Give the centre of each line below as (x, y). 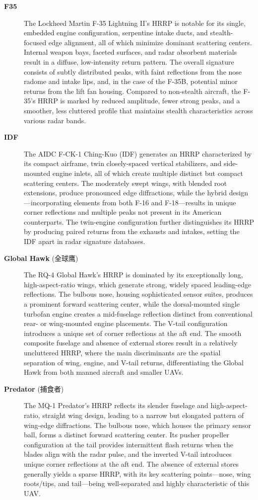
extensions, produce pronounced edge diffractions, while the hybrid (126, 193)
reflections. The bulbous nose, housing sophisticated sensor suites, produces (138, 294)
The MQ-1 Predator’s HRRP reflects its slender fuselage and (116, 405)
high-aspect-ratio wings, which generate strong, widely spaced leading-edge (138, 284)
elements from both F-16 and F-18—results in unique (155, 202)
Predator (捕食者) (34, 388)
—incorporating (48, 202)
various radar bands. (55, 120)
